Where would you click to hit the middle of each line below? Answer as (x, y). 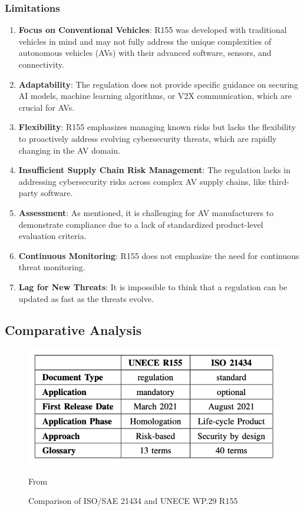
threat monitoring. (52, 267)
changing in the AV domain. (70, 150)
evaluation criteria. (52, 236)
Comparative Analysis (73, 330)
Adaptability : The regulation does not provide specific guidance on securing (158, 84)
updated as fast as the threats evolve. (86, 298)
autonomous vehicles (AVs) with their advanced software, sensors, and (145, 53)
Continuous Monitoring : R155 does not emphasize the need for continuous (159, 255)
